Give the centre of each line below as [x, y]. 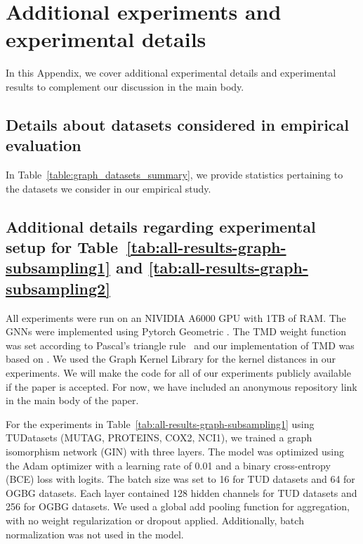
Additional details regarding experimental [161, 226]
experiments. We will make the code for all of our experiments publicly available [178, 373]
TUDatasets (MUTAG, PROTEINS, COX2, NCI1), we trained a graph [159, 438]
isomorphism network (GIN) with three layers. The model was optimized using [175, 451]
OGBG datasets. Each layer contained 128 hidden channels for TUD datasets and [181, 492]
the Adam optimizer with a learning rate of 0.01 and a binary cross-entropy [168, 465]
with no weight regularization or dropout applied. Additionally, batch [155, 520]
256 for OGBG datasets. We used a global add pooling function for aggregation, [178, 506]
